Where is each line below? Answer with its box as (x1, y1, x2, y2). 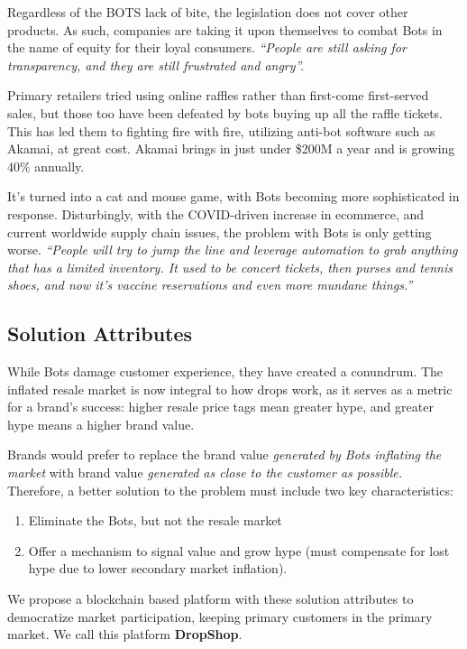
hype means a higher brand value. (7, 414, 195, 433)
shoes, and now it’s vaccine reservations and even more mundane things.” (7, 275, 413, 294)
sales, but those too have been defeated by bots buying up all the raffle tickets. (7, 103, 444, 122)
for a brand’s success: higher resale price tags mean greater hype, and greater (7, 397, 434, 416)
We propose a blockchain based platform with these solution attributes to (7, 589, 414, 608)
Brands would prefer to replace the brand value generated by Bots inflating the (7, 445, 442, 464)
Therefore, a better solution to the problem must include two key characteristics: (7, 480, 453, 499)
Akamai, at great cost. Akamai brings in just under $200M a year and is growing (7, 139, 455, 158)
